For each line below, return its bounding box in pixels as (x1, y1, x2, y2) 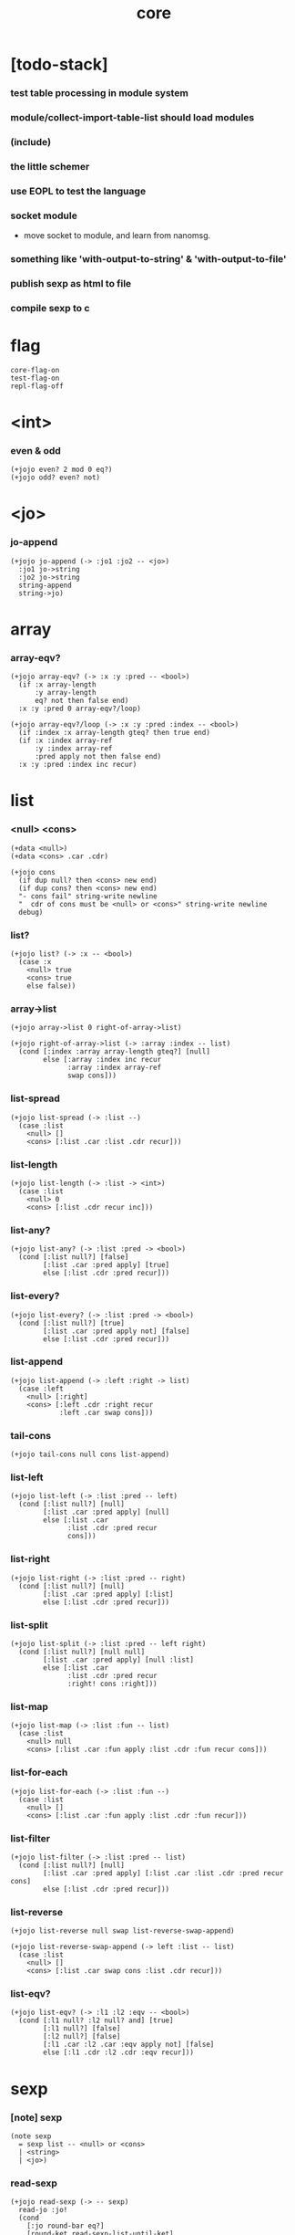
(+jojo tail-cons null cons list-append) (10, 1450, 170, 1459)
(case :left (18, 1384, 65, 1393)
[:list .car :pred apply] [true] (43, 1261, 170, 1270)
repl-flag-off (10, 382, 65, 391)
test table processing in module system (10, 87, 189, 100)
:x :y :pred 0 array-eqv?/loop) (18, 704, 142, 714)
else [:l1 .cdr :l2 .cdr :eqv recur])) (43, 2048, 195, 2057)
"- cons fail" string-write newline (18, 891, 158, 901)
